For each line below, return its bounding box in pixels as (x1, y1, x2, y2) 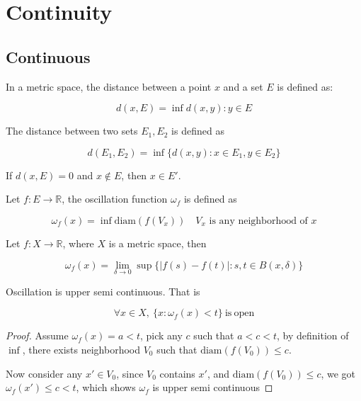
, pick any (140, 328, 183, 343)
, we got (321, 366, 356, 380)
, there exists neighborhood (22, 341, 141, 356)
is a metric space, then (108, 235, 207, 250)
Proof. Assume (6, 328, 69, 343)
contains (159, 366, 195, 380)
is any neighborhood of (209, 215, 308, 226)
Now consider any (6, 366, 83, 380)
